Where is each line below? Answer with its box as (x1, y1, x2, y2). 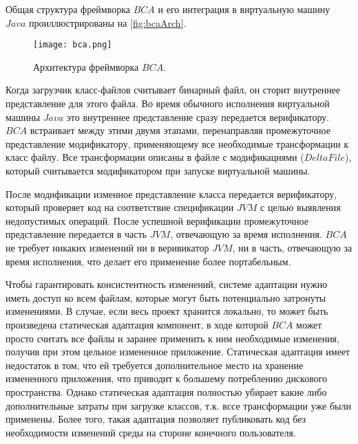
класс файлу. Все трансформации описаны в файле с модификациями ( (6, 150, 304, 164)
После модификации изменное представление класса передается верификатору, (6, 186, 337, 201)
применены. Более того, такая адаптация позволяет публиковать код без (6, 412, 306, 426)
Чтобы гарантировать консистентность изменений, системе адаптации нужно (6, 277, 328, 291)
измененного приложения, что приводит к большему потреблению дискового (6, 371, 328, 386)
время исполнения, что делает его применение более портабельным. (6, 254, 291, 268)
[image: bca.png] (33, 40, 112, 50)
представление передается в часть (6, 227, 147, 241)
